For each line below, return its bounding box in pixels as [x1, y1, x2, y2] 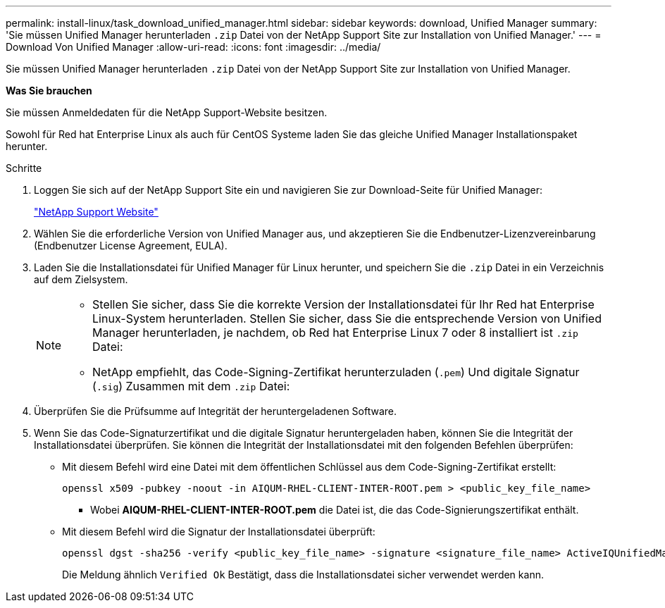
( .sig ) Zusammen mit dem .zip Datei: [92, 379, 290, 393]
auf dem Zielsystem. [34, 273, 128, 285]
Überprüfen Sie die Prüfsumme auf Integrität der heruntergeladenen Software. [34, 405, 397, 417]
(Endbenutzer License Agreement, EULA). [34, 240, 228, 252]
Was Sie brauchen [6, 85, 92, 97]
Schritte [6, 162, 42, 174]
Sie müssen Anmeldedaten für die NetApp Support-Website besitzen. [6, 106, 328, 118]
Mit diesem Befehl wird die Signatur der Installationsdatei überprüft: [62, 526, 375, 538]
